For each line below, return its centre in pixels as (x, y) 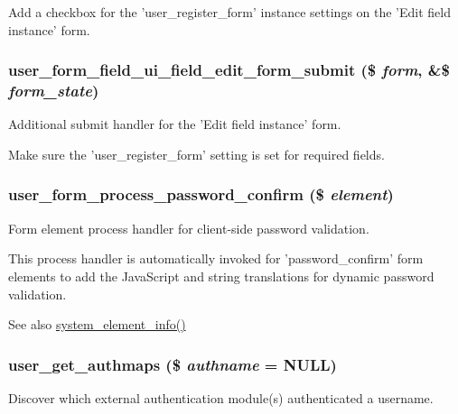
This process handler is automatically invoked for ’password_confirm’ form (216, 258)
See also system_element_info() (97, 324)
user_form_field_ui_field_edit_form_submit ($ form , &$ (229, 70)
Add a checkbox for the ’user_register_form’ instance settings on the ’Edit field (229, 12)
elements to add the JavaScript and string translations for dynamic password (221, 276)
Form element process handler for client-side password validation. (189, 228)
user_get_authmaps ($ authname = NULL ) (173, 364)
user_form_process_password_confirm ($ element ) (201, 194)
